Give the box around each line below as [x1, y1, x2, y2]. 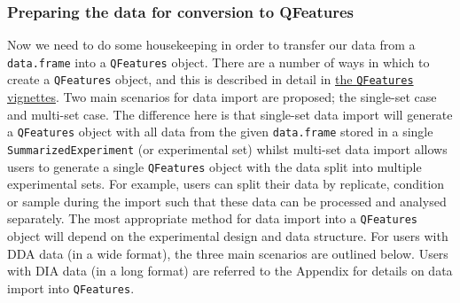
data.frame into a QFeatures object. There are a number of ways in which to [7, 52, 430, 71]
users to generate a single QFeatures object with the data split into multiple [7, 157, 422, 175]
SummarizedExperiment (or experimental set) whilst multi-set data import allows [7, 139, 448, 158]
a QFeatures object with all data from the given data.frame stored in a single [7, 122, 433, 141]
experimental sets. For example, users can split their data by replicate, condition [7, 175, 445, 193]
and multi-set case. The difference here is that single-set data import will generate [7, 105, 453, 123]
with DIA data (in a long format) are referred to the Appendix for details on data [7, 261, 453, 280]
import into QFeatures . [7, 278, 135, 297]
